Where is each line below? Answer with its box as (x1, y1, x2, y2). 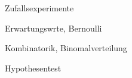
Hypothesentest (5, 61, 62, 74)
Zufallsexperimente (5, 2, 74, 14)
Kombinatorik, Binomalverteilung (5, 42, 127, 54)
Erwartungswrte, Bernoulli (5, 21, 102, 34)
